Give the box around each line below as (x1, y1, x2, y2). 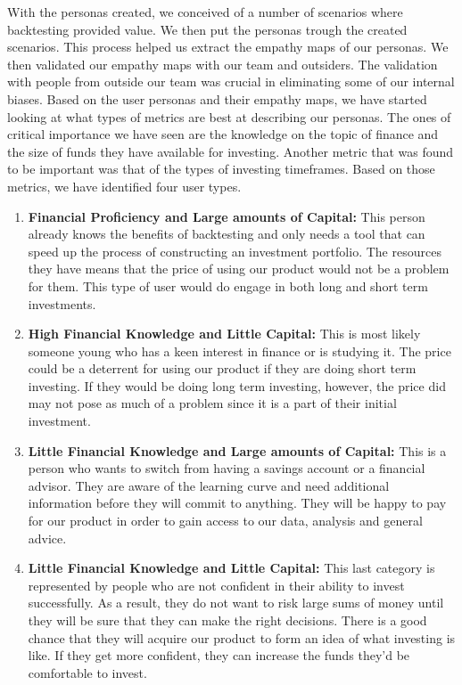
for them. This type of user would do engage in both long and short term (28, 276, 428, 295)
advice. (28, 528, 67, 547)
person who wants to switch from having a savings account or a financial (28, 459, 425, 477)
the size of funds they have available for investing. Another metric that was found (7, 142, 454, 160)
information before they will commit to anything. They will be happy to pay (28, 493, 447, 512)
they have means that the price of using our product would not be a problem (28, 259, 450, 278)
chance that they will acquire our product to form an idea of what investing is (28, 628, 456, 647)
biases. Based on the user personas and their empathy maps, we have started (7, 89, 427, 108)
